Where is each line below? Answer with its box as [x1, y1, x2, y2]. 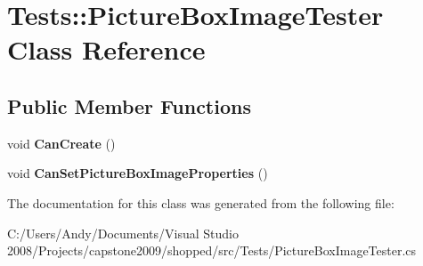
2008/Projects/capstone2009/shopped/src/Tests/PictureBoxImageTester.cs [7, 241, 417, 260]
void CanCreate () [7, 133, 116, 152]
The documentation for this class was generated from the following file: [7, 193, 395, 212]
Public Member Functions [7, 92, 251, 119]
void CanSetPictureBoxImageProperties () [7, 164, 268, 182]
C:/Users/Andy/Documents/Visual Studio [7, 223, 239, 242]
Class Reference [7, 31, 206, 68]
